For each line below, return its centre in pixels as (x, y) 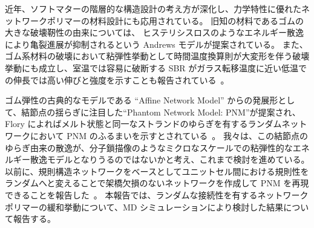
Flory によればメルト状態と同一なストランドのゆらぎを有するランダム (143, 124)
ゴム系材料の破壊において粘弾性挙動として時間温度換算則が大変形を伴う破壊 (157, 56)
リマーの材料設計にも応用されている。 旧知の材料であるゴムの (180, 20)
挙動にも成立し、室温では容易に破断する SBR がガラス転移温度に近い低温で (156, 67)
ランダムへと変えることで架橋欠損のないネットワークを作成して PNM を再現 (157, 183)
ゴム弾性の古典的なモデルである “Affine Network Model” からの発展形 (142, 100)
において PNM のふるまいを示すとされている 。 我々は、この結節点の (169, 135)
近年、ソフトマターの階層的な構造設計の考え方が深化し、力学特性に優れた (153, 8)
